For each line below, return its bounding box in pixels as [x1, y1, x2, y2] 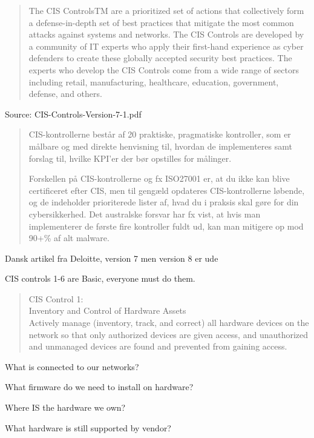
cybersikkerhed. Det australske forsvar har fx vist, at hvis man [28, 207, 261, 220]
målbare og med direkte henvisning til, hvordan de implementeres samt [28, 139, 292, 152]
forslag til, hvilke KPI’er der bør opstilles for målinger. [28, 151, 232, 164]
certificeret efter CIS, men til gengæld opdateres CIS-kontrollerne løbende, [28, 184, 305, 196]
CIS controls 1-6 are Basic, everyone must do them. [5, 272, 195, 285]
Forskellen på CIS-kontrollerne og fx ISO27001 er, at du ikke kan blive [28, 172, 290, 185]
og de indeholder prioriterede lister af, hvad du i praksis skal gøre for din [28, 196, 299, 208]
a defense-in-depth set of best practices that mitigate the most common [28, 16, 294, 28]
